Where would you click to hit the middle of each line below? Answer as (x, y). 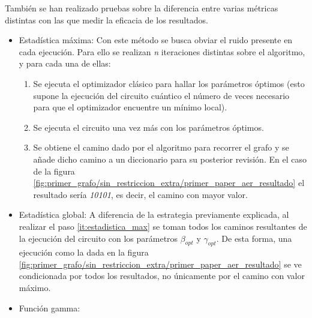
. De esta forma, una (254, 238)
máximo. (35, 288)
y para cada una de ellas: (65, 63)
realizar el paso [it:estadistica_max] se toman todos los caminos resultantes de (163, 226)
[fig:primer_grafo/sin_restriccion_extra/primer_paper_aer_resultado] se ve (160, 264)
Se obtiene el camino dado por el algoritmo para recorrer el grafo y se (161, 147)
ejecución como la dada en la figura (84, 252)
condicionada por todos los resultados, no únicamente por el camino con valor (162, 276)
